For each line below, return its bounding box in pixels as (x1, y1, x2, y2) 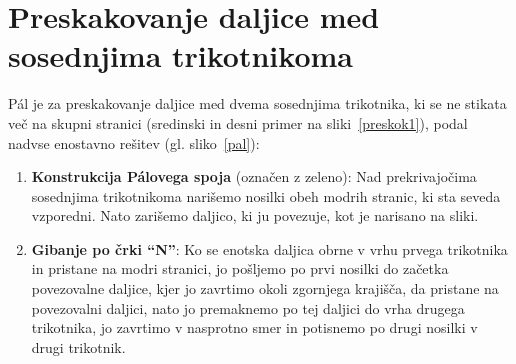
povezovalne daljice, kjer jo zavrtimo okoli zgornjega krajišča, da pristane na (31, 278, 499, 299)
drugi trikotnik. (31, 336, 126, 357)
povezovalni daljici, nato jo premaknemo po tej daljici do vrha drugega (31, 297, 465, 318)
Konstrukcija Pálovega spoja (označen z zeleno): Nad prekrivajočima (31, 166, 477, 187)
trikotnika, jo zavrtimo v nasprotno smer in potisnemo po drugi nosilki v (31, 317, 478, 338)
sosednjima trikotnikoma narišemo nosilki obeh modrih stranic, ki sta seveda (31, 185, 501, 206)
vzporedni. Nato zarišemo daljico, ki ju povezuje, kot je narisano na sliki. (31, 205, 479, 226)
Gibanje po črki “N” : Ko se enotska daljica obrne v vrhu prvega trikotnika (31, 238, 508, 259)
